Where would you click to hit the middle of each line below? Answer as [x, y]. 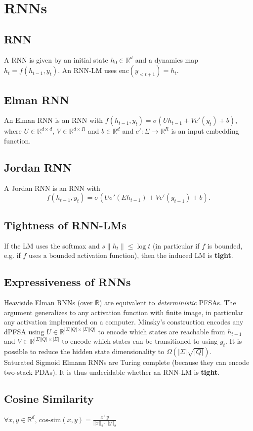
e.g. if [12, 255]
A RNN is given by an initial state [56, 59]
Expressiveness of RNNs [67, 282]
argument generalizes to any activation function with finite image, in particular [124, 312]
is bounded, [225, 245]
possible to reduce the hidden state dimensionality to [84, 351]
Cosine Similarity [49, 398]
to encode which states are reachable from [162, 331]
